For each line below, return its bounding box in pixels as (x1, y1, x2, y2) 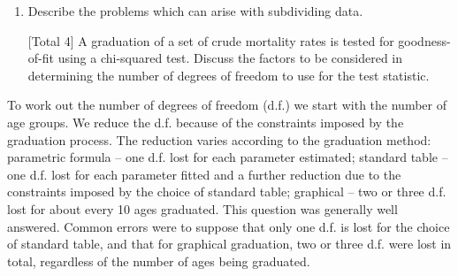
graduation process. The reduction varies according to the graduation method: (7, 130, 431, 149)
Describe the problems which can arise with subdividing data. (27, 2, 363, 19)
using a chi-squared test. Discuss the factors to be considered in (57, 49, 403, 67)
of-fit (27, 49, 54, 67)
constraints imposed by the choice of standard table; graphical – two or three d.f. (7, 182, 447, 201)
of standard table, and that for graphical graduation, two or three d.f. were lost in (7, 234, 452, 253)
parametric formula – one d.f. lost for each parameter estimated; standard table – (7, 148, 448, 166)
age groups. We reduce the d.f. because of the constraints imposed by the (7, 112, 404, 131)
